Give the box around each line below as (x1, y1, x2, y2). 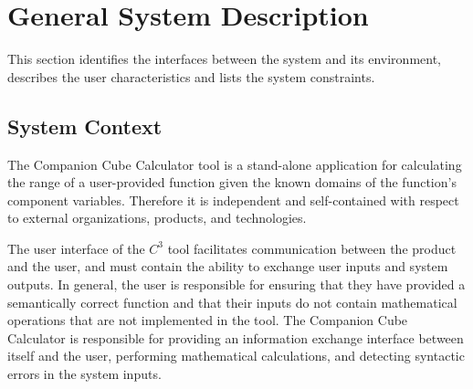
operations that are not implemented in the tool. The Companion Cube (7, 310, 408, 330)
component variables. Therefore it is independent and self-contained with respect (7, 190, 459, 209)
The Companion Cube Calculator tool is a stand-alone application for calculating (7, 154, 462, 173)
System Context (7, 111, 163, 140)
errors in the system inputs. (7, 364, 162, 384)
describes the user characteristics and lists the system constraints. (7, 67, 375, 86)
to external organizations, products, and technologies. (7, 208, 307, 227)
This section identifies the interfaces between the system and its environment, (7, 49, 442, 68)
